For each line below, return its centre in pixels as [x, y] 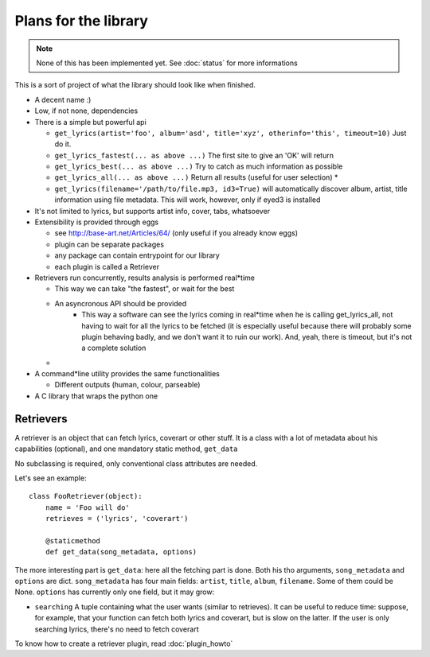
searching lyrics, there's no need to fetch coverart [117, 629]
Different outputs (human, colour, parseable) [127, 385]
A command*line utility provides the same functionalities [127, 374]
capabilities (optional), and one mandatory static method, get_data [126, 449]
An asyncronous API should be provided [121, 303]
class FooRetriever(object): [86, 496]
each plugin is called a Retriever [107, 266]
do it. [63, 144]
